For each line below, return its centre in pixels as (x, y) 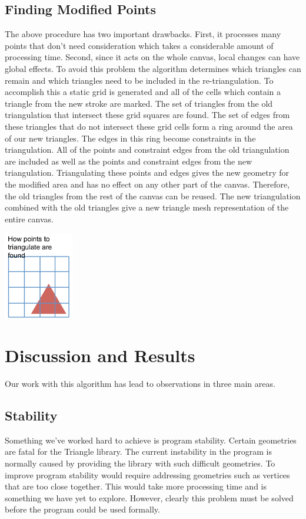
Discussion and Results (100, 355)
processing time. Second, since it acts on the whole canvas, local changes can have (152, 57)
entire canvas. (29, 219)
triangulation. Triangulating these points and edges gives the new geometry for (147, 173)
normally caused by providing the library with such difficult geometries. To (140, 463)
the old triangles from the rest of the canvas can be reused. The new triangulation (153, 196)
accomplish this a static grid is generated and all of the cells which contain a (143, 92)
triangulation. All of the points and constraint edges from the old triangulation (147, 150)
